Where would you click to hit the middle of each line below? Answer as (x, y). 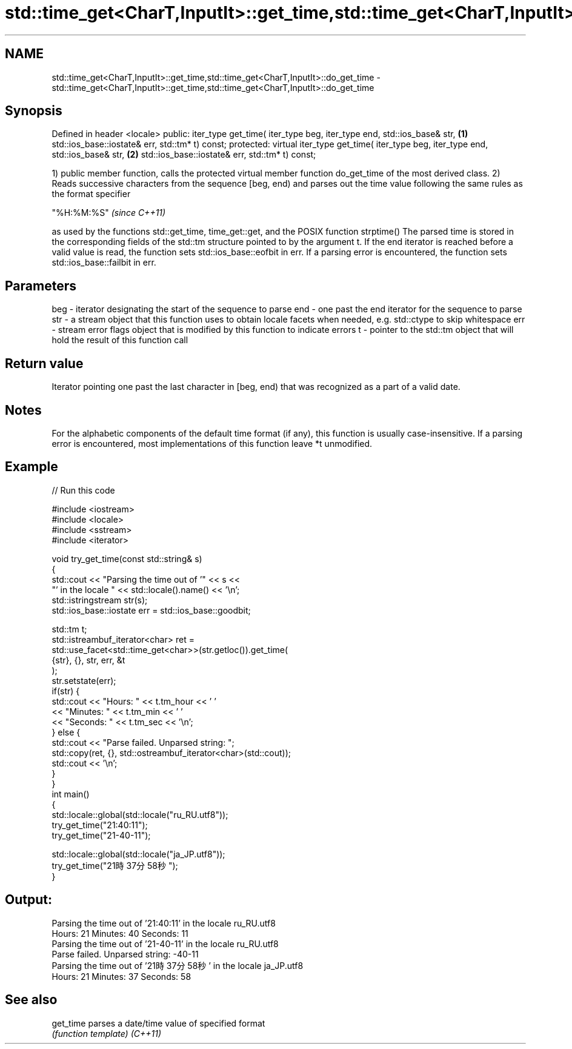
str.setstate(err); (84, 680)
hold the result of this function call (120, 340)
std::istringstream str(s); (100, 600)
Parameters (41, 286)
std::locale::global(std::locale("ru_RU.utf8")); (140, 814)
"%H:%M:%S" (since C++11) (109, 213)
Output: (28, 900)
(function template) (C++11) (107, 1033)
